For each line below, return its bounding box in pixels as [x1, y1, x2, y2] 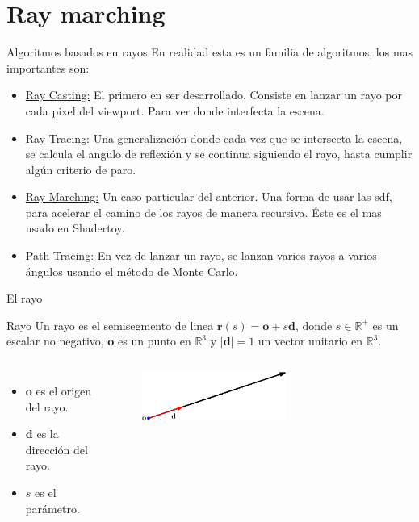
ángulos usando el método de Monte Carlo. [25, 262, 238, 279]
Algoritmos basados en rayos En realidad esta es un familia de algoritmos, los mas [6, 44, 413, 61]
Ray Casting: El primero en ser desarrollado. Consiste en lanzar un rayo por [25, 86, 403, 103]
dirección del [25, 441, 88, 457]
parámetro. [25, 499, 80, 516]
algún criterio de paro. [25, 161, 136, 177]
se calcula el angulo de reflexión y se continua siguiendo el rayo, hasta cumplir [25, 145, 413, 162]
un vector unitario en [258, 332, 363, 349]
